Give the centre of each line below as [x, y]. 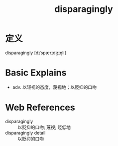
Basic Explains [36, 73]
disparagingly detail [25, 133]
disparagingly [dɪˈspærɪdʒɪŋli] [36, 53]
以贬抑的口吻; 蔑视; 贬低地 [44, 127]
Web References [40, 108]
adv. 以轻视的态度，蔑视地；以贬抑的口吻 [55, 87]
